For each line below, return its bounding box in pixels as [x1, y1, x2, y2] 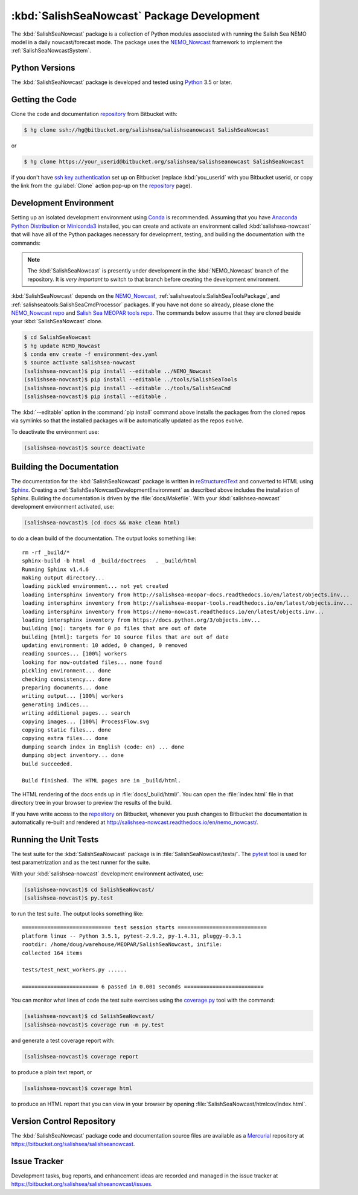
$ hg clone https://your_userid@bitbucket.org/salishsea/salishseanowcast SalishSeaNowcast [24, 158, 304, 166]
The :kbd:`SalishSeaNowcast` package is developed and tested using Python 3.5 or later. [11, 79, 232, 86]
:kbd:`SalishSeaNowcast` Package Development [11, 9, 260, 22]
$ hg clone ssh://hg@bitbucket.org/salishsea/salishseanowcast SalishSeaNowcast [24, 127, 269, 134]
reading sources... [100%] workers [22, 650, 127, 657]
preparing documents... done [22, 684, 108, 691]
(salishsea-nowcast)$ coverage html [24, 1084, 133, 1092]
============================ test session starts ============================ [22, 924, 267, 931]
